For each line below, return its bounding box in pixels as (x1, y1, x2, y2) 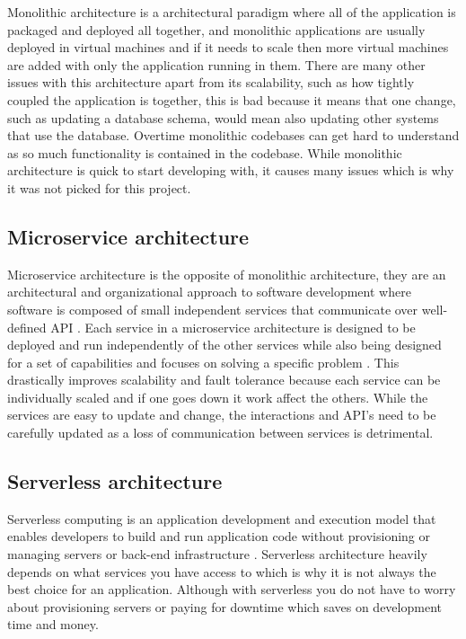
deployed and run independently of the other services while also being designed (7, 335, 442, 354)
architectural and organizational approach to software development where (7, 282, 411, 301)
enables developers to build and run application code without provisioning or (7, 527, 431, 546)
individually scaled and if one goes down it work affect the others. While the (7, 387, 428, 406)
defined (7, 317, 47, 336)
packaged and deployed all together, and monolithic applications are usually (7, 20, 426, 39)
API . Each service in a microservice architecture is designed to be (50, 317, 416, 336)
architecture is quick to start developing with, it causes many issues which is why (7, 161, 454, 180)
